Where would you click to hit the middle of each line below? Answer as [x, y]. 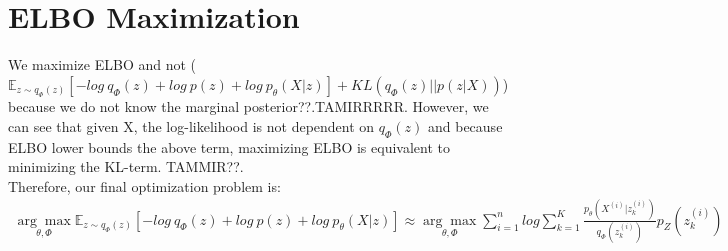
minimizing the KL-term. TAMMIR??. [126, 166]
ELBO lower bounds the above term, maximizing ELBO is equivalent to [229, 146]
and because [465, 125]
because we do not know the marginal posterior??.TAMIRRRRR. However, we [248, 106]
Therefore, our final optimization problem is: [144, 185]
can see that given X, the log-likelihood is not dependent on [191, 125]
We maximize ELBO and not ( [102, 64]
